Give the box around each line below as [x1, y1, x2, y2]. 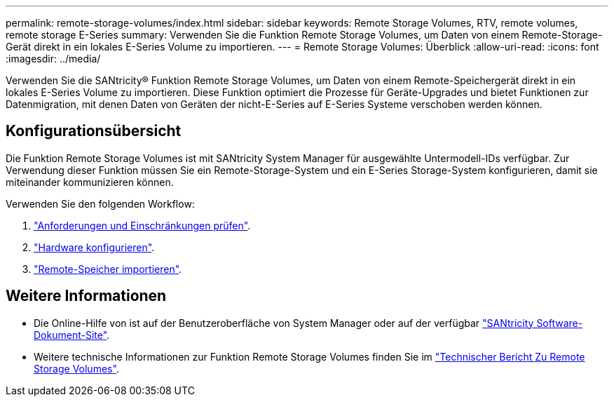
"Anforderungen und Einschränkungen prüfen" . [34, 219, 251, 232]
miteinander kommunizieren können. [6, 175, 174, 188]
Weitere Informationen [6, 287, 167, 305]
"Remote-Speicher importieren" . [34, 262, 182, 275]
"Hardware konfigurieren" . [34, 241, 155, 253]
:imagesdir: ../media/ [6, 53, 101, 65]
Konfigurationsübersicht [6, 122, 182, 140]
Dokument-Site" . [34, 328, 110, 341]
